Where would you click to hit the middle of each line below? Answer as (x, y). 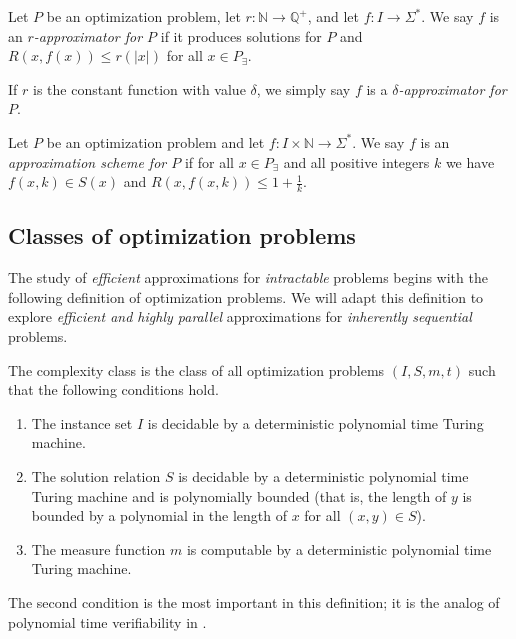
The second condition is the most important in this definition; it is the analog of (254, 601)
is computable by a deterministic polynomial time (339, 548)
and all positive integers (356, 161)
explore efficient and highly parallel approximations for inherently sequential (240, 316)
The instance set (82, 422)
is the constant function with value (139, 88)
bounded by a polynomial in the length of (159, 515)
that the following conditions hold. (113, 389)
